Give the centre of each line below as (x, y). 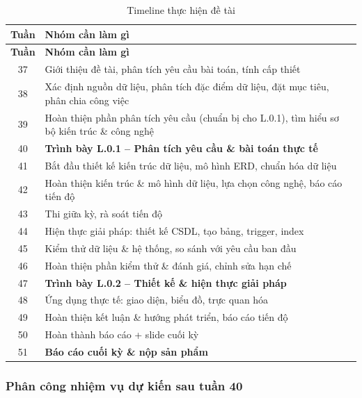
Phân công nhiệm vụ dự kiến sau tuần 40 (124, 385)
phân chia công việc (87, 100)
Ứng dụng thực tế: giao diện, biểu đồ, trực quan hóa (157, 300)
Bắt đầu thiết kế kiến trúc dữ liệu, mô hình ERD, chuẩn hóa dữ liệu (191, 165)
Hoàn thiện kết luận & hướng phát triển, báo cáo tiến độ (166, 317)
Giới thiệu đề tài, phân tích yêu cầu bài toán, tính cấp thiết (173, 69)
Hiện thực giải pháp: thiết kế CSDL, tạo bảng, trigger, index (174, 230)
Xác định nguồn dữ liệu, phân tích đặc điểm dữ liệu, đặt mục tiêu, (187, 86)
